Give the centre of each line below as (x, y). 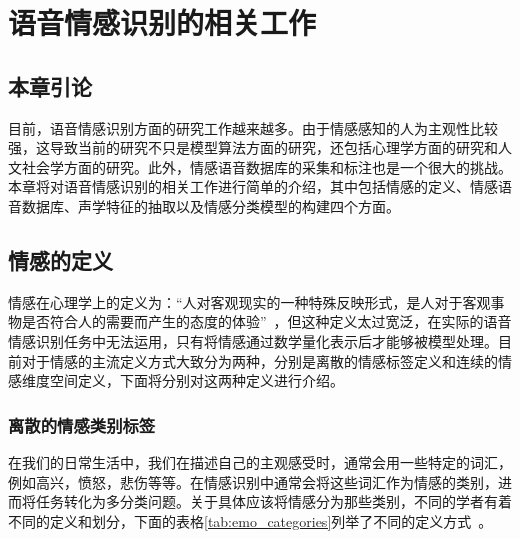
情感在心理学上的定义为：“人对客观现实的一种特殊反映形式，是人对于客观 (249, 301)
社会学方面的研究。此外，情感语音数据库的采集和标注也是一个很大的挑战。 (266, 166)
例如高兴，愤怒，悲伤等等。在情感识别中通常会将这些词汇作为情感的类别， (253, 481)
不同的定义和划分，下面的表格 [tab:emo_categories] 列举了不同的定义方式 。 (250, 520)
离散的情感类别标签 (82, 424)
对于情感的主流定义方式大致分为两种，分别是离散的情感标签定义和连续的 (259, 360)
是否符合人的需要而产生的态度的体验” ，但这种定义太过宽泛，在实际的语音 (266, 321)
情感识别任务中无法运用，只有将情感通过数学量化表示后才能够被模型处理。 (253, 340)
